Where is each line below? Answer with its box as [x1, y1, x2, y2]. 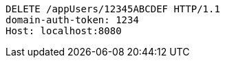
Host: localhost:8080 [6, 25, 122, 36]
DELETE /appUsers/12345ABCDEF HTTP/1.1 [6, 3, 220, 14]
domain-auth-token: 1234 [6, 14, 139, 25]
